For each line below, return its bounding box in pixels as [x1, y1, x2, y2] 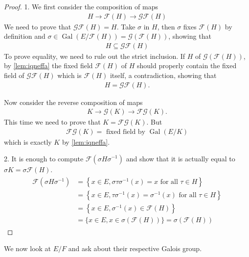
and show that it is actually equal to [126, 153, 235, 163]
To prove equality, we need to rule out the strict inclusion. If [4, 51, 185, 61]
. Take [116, 21, 136, 31]
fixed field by [106, 128, 146, 135]
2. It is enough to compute [4, 153, 84, 163]
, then [157, 21, 175, 31]
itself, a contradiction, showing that [110, 70, 217, 80]
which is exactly [4, 136, 52, 147]
